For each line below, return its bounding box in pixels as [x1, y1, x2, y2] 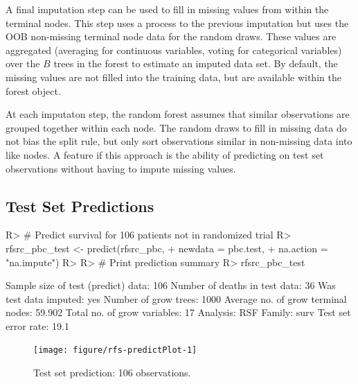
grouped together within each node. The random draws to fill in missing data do [6, 120, 347, 134]
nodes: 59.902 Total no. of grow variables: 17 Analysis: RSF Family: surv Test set [6, 305, 351, 320]
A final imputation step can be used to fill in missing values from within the [6, 2, 329, 16]
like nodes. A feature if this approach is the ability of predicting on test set [6, 147, 324, 162]
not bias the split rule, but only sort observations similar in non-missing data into [6, 134, 352, 148]
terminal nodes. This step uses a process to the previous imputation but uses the [6, 15, 349, 30]
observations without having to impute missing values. [6, 161, 236, 175]
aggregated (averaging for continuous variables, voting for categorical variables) [6, 42, 342, 57]
